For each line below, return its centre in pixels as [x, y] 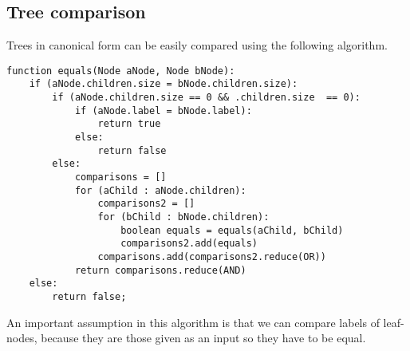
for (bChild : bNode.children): [183, 217]
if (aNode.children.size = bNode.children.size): [164, 84]
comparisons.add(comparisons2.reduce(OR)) [212, 256]
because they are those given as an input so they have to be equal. [203, 338]
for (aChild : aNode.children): [160, 190]
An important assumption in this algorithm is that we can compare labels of [193, 322]
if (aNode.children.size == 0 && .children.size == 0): [206, 98]
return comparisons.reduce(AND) [160, 270]
